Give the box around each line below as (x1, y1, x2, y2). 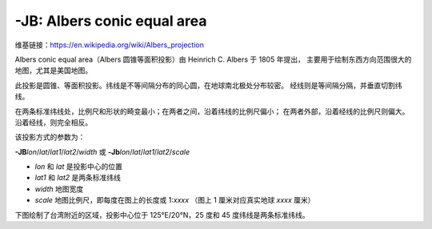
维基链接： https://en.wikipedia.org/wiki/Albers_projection (14, 40, 204, 50)
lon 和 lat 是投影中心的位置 (34, 162, 123, 171)
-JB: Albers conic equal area (14, 12, 207, 30)
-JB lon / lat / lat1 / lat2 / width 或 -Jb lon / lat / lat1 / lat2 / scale (14, 147, 190, 156)
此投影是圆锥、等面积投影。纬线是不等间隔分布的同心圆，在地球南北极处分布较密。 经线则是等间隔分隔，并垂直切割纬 (14, 80, 402, 90)
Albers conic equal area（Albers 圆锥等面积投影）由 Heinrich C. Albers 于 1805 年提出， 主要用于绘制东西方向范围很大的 (14, 54, 412, 64)
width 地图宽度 (34, 184, 84, 194)
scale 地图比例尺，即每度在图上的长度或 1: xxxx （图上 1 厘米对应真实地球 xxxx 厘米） (34, 195, 315, 205)
